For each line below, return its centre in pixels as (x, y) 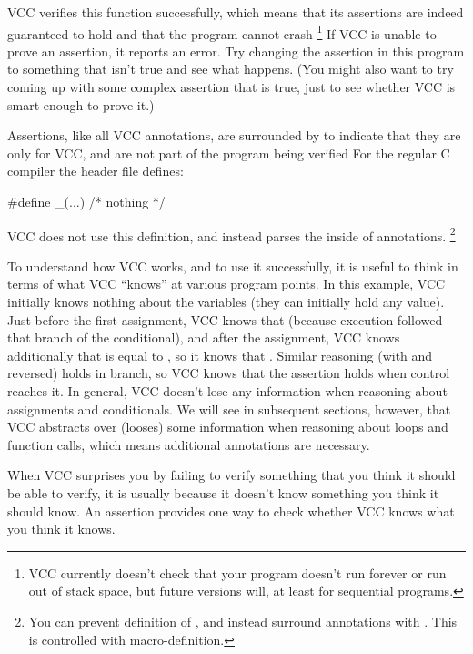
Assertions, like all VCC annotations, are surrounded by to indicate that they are (234, 135)
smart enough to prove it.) (81, 104)
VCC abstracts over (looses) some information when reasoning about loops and (228, 427)
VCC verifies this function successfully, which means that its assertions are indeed (236, 12)
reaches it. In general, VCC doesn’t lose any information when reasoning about (227, 391)
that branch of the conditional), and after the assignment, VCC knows (204, 337)
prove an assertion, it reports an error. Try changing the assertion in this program (236, 51)
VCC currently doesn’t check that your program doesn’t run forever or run (237, 572)
